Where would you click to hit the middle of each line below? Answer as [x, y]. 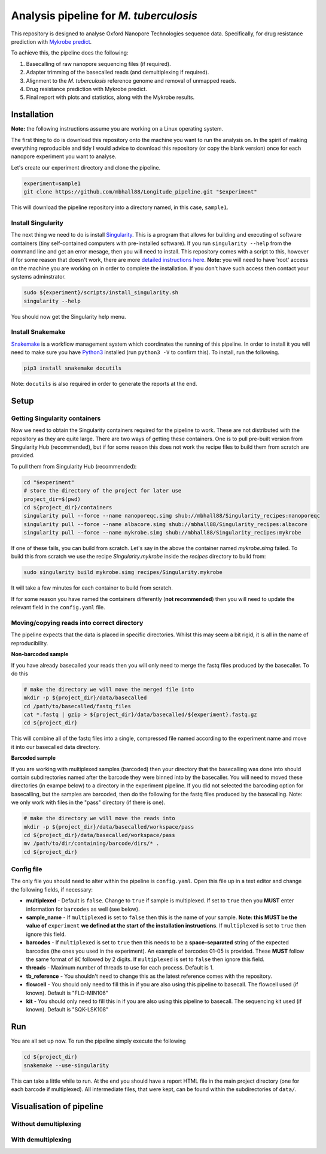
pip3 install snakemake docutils [73, 368]
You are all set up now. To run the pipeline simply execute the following [98, 1041]
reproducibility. [30, 643]
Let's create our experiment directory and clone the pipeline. [86, 167]
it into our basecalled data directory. [56, 747]
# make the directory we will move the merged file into [109, 689]
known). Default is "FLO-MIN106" [67, 993]
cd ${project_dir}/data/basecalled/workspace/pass [100, 835]
